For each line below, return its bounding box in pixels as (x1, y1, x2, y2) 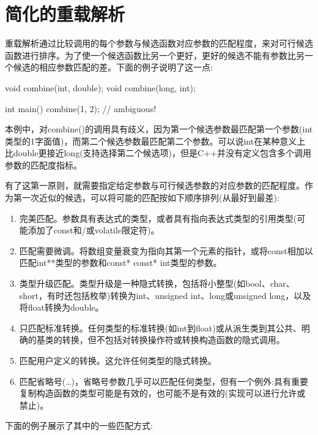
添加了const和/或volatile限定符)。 (28, 224, 160, 236)
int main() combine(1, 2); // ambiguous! (5, 102, 157, 115)
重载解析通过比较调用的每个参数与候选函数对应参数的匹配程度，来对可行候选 (5, 37, 313, 50)
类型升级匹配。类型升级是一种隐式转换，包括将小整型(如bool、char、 (19, 277, 295, 290)
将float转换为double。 (19, 301, 104, 314)
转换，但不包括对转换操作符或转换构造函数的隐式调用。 (62, 333, 285, 346)
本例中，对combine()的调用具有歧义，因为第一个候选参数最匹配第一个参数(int (5, 123, 313, 135)
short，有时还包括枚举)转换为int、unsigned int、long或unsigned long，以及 (19, 289, 311, 301)
